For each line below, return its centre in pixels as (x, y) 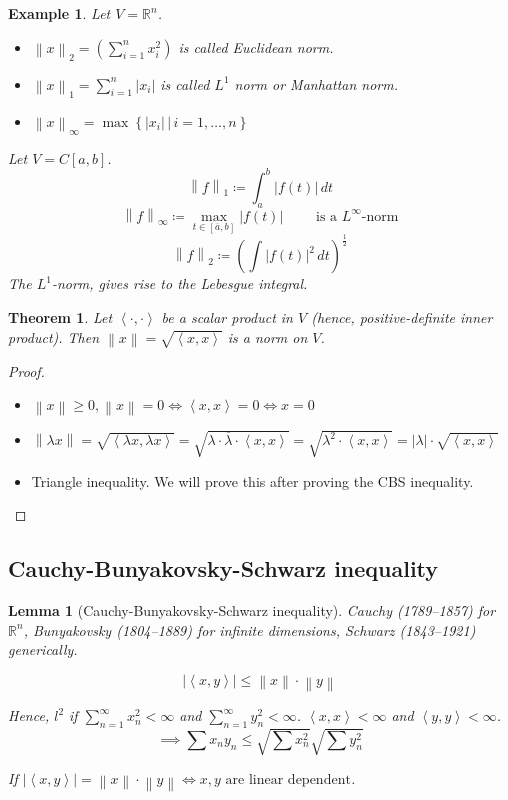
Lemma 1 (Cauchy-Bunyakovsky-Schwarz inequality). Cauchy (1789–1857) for (252, 609)
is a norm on (267, 336)
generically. (43, 649)
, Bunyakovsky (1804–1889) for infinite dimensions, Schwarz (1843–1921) (249, 629)
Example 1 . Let (59, 13)
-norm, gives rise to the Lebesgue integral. (179, 283)
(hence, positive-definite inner (402, 317)
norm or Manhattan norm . (316, 83)
